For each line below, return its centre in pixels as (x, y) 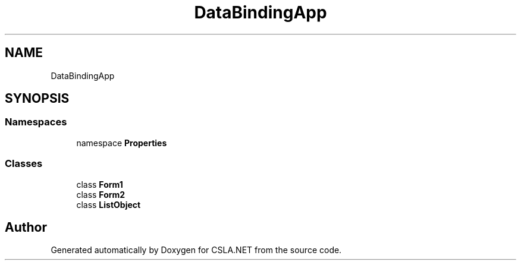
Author (26, 227)
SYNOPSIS (37, 99)
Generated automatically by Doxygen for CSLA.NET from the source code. (196, 250)
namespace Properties (122, 143)
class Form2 (101, 194)
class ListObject (109, 204)
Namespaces (36, 122)
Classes (24, 164)
